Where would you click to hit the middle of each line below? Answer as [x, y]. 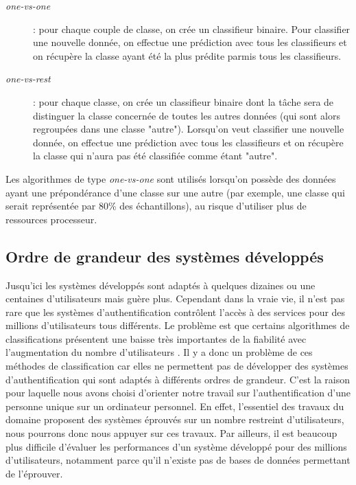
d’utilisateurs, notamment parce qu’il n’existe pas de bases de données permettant [178, 460]
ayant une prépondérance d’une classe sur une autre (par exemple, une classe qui [175, 192]
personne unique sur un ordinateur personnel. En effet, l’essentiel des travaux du [175, 406]
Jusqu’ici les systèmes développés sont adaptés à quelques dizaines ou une [161, 285]
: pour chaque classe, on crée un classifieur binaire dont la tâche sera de [183, 101]
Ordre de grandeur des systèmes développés [165, 256]
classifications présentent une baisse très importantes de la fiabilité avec [156, 338]
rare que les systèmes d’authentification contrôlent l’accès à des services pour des [176, 312]
